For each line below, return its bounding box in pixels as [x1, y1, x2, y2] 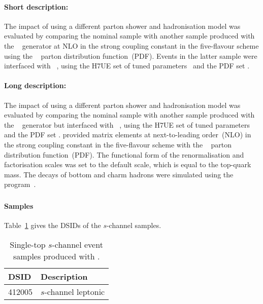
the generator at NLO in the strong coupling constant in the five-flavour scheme [4, 40, 259, 51]
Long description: [4, 80, 67, 91]
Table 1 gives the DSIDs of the [4, 220, 101, 231]
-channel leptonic [44, 285, 105, 297]
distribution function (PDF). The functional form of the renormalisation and [4, 149, 244, 160]
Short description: [4, 1, 69, 12]
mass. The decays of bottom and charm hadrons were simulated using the [4, 169, 234, 179]
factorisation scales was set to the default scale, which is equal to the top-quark [4, 159, 251, 170]
